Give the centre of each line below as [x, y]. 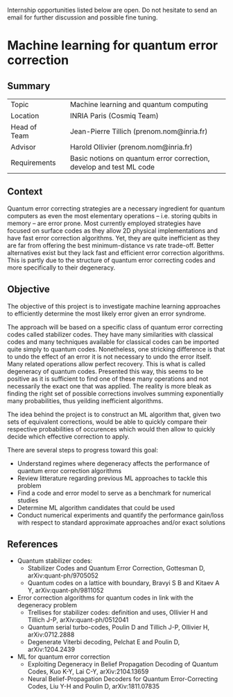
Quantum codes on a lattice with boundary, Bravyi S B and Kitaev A [123, 583]
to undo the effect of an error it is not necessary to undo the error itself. [109, 356]
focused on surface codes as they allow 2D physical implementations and [113, 230]
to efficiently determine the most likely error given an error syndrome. [107, 313]
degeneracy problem [47, 605]
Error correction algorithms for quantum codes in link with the [105, 598]
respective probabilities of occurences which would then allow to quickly [111, 429]
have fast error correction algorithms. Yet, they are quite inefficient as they [114, 238]
